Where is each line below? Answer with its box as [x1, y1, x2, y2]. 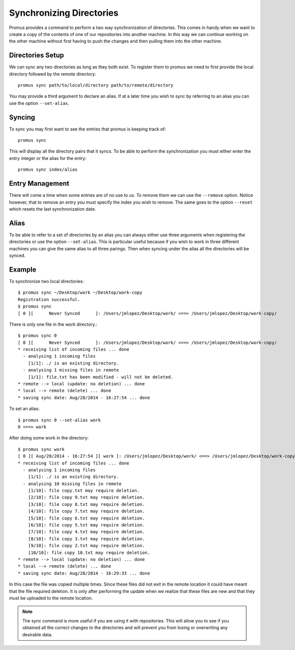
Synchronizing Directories [9, 7, 119, 18]
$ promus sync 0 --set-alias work [18, 417, 101, 423]
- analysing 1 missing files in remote [23, 367, 119, 373]
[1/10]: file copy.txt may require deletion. [28, 488, 140, 494]
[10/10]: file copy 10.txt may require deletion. [28, 550, 150, 556]
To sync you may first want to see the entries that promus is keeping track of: [9, 126, 166, 132]
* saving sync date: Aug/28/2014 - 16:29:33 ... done [18, 570, 150, 576]
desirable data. [22, 631, 53, 637]
